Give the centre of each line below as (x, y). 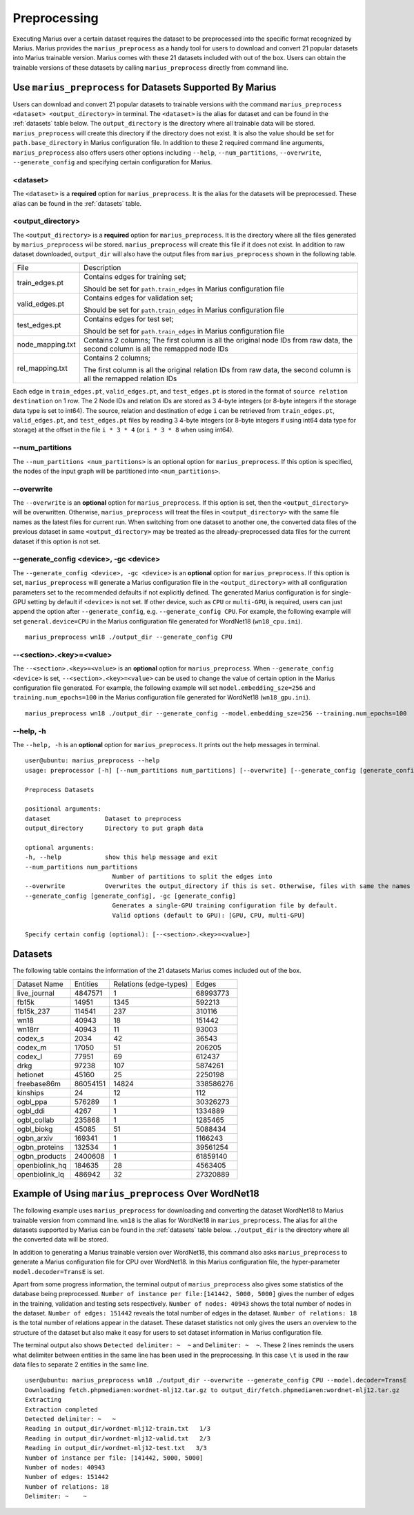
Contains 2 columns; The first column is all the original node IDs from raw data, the (218, 340)
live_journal (36, 993)
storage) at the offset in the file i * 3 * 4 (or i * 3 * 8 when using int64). (124, 430)
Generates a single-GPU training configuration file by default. (225, 906)
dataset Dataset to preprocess (103, 819)
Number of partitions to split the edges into (192, 877)
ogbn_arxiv (35, 1138)
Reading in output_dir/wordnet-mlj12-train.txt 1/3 (118, 1429)
